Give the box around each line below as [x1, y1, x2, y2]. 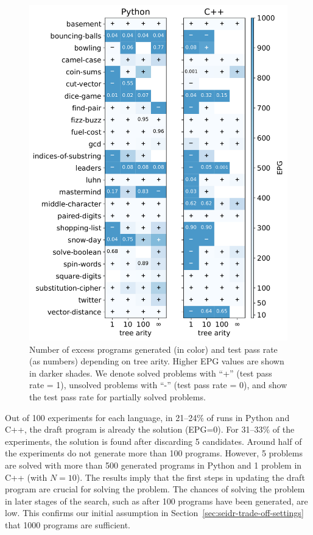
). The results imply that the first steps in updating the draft [76, 470, 305, 483]
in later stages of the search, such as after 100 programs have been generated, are [5, 494, 308, 507]
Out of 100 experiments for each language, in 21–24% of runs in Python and [5, 411, 290, 423]
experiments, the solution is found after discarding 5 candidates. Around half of [5, 434, 302, 447]
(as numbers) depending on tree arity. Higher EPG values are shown [29, 355, 284, 367]
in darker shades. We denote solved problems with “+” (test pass [29, 366, 272, 379]
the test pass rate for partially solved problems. [29, 390, 206, 403]
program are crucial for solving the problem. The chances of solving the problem [5, 483, 305, 495]
